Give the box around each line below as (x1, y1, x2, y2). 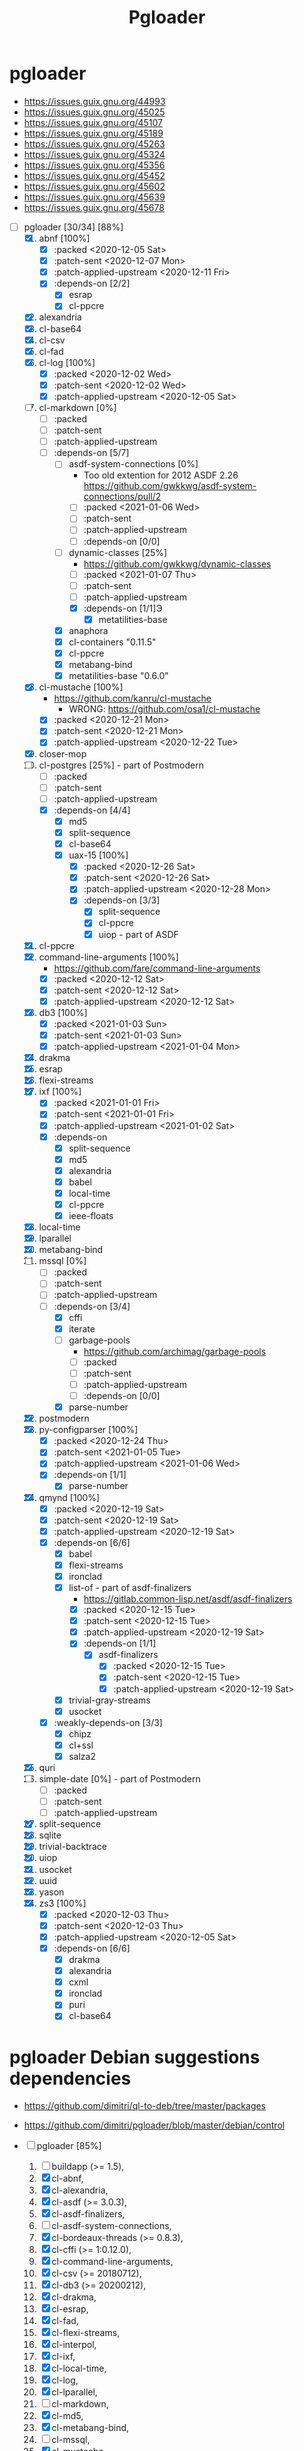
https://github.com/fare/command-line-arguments (53, 962, 261, 974)
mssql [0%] (38, 1255, 87, 1267)
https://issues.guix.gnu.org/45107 (23, 116, 164, 128)
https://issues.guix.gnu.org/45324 (23, 148, 166, 160)
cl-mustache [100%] (38, 681, 124, 693)
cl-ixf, (51, 2351, 76, 2363)
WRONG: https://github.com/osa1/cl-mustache (68, 703, 261, 715)
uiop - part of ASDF (98, 928, 179, 940)
